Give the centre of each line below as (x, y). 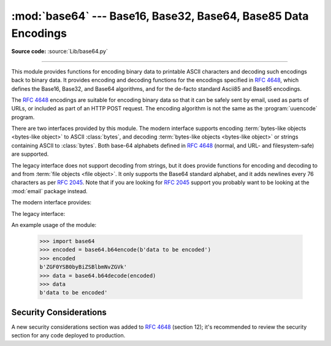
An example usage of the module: (54, 225)
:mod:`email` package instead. (50, 191)
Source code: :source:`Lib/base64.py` (60, 52)
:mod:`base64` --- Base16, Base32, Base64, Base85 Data (160, 16)
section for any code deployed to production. (68, 336)
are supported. (30, 154)
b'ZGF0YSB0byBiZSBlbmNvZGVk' (83, 267)
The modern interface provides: (51, 202)
